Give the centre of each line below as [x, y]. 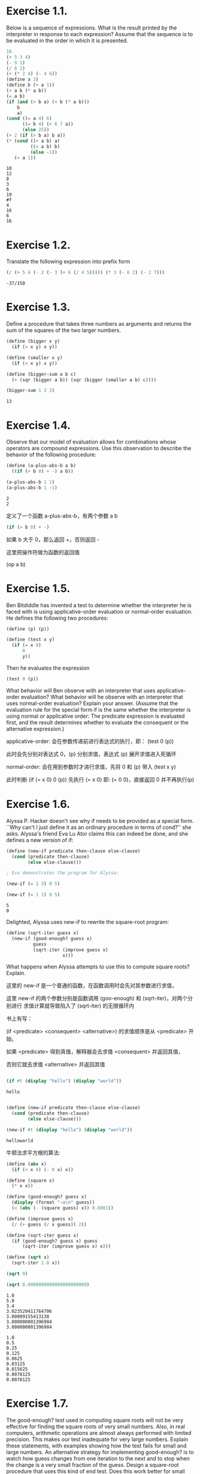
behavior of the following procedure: [51, 454]
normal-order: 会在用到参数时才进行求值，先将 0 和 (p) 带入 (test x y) [91, 766]
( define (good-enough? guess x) [46, 1197]
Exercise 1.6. [38, 804]
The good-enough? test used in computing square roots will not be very [95, 1420]
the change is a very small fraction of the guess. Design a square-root [93, 1464]
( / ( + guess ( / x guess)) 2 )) [49, 1225]
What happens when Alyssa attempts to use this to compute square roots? [98, 967]
